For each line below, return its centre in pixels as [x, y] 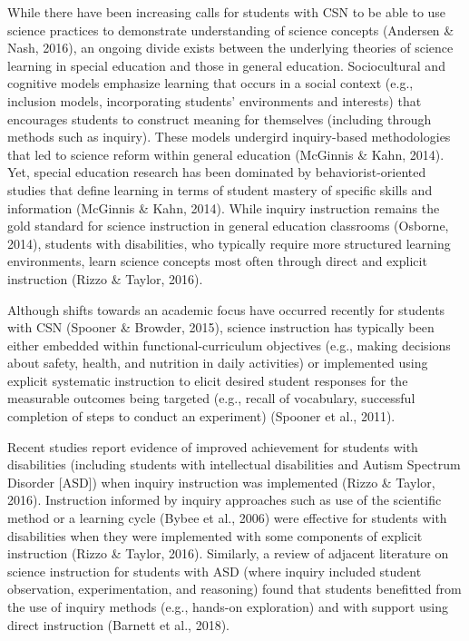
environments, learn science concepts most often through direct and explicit [217, 261]
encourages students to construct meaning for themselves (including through [220, 118]
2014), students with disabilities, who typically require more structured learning [229, 243]
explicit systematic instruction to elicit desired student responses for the [208, 380]
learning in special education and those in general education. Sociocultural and [226, 65]
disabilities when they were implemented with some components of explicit [215, 535]
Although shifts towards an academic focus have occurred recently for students [226, 309]
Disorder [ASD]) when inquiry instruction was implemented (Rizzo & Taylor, [221, 482]
